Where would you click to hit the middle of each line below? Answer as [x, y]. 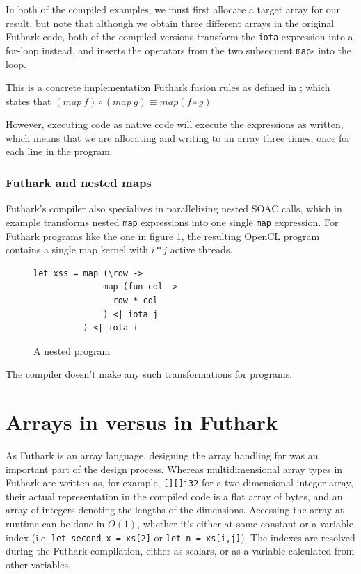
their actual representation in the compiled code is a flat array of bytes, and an [174, 496]
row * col [135, 300]
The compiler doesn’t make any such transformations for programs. [149, 374]
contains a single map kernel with [77, 249]
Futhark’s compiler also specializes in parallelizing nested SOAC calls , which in [174, 208]
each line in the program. [59, 151]
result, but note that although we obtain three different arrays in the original [170, 23]
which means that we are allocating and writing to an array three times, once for [178, 137]
